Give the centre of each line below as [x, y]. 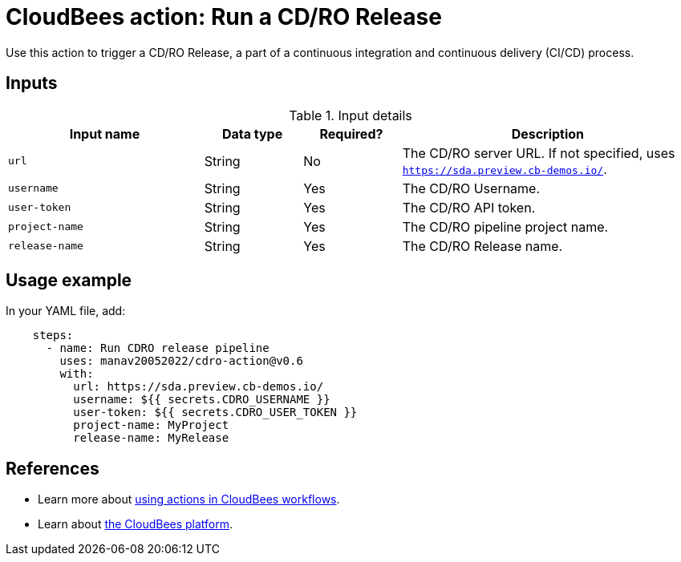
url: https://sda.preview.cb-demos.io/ [199, 387]
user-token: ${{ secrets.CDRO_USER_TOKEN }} [215, 412]
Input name [105, 133]
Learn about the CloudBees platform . [136, 524]
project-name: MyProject [151, 425]
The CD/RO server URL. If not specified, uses [539, 153]
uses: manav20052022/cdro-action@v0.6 [181, 361]
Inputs [32, 83]
